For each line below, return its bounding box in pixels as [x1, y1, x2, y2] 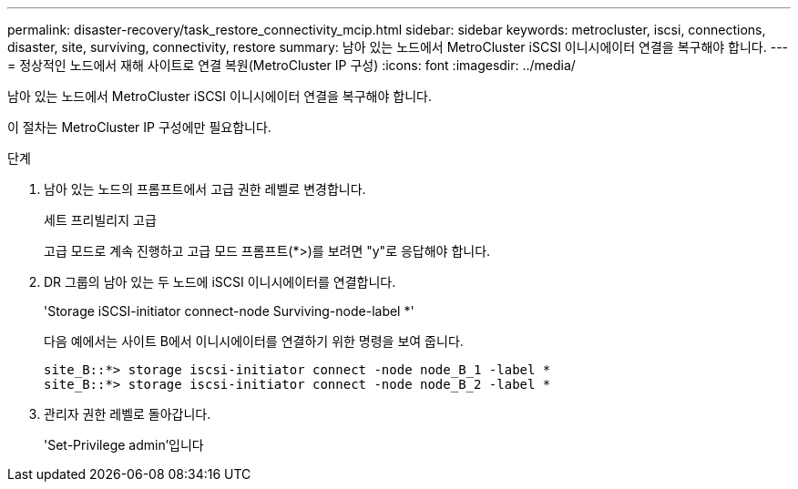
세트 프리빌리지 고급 [44, 212, 157, 228]
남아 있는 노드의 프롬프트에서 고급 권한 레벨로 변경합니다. [44, 181, 366, 197]
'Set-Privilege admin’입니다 [44, 437, 204, 453]
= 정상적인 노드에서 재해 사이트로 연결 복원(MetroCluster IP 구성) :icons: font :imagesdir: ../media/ [7, 57, 576, 73]
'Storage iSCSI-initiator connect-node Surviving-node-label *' [44, 303, 414, 319]
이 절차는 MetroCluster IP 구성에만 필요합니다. [7, 119, 271, 135]
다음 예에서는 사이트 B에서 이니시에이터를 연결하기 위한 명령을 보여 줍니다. [44, 333, 464, 349]
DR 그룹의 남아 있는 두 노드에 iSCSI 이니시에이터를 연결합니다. [44, 274, 396, 290]
